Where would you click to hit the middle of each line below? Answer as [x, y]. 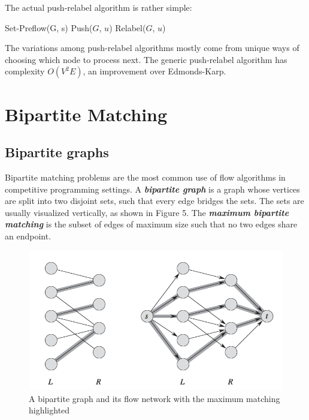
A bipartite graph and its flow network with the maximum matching [154, 398]
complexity [25, 71]
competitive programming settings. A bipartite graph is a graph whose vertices [152, 189]
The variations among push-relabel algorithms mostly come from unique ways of [152, 48]
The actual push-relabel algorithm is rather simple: [99, 7]
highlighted [49, 410]
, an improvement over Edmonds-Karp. [154, 71]
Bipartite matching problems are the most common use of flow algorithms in [145, 177]
